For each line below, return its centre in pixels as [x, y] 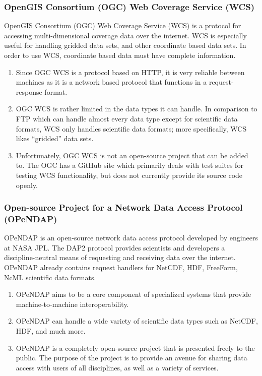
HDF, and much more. [51, 331]
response [29, 91]
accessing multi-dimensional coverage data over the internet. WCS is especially [125, 35]
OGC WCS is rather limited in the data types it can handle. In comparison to [137, 109]
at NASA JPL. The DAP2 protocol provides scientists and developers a [115, 247]
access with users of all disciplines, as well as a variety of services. [117, 367]
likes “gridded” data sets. [55, 138]
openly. [27, 185]
